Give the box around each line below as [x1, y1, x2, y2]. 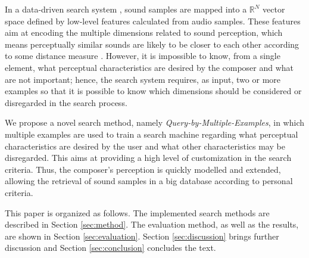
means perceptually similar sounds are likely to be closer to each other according [5, 38, 299, 50]
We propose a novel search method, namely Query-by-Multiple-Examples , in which [5, 116, 304, 129]
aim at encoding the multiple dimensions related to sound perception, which [5, 26, 283, 39]
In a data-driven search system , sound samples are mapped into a [5, 3, 247, 15]
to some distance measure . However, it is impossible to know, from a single [5, 49, 280, 62]
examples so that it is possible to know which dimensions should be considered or [5, 85, 302, 97]
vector [263, 3, 285, 15]
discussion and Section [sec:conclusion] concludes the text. [5, 241, 216, 254]
